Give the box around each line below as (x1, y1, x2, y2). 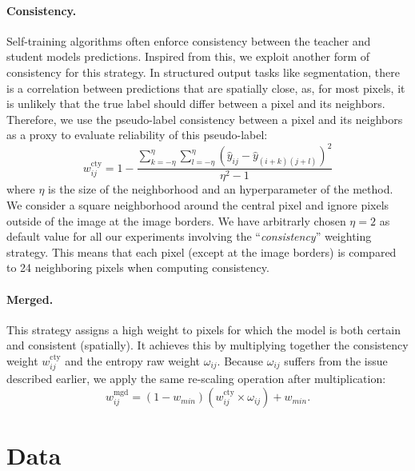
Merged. (6, 290, 54, 307)
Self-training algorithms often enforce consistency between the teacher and (6, 32, 371, 49)
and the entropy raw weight (65, 353, 200, 369)
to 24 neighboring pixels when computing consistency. (6, 259, 269, 276)
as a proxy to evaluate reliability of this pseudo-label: (6, 126, 268, 143)
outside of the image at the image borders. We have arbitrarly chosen (6, 212, 346, 229)
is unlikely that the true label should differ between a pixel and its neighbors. (6, 95, 385, 112)
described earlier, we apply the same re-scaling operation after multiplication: (6, 370, 386, 387)
